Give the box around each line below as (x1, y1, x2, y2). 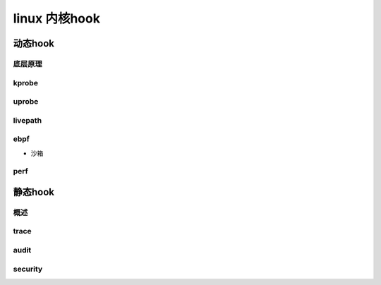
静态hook (13, 186, 55, 198)
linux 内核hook (13, 11, 100, 26)
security (13, 264, 43, 274)
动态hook (13, 37, 55, 49)
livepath (13, 115, 42, 125)
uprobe (13, 97, 39, 107)
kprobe (13, 78, 39, 87)
